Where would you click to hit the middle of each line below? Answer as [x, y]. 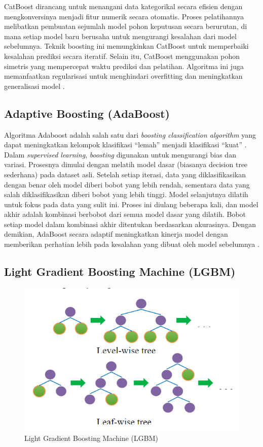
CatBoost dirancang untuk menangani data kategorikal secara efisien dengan [123, 6]
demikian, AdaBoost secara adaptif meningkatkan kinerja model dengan [116, 234]
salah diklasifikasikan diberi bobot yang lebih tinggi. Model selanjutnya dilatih [126, 194]
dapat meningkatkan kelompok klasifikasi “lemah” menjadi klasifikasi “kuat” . [125, 145]
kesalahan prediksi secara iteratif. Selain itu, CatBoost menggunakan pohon [122, 56]
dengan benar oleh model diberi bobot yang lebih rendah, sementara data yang [127, 184]
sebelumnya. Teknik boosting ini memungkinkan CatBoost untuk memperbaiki [126, 46]
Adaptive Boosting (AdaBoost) [87, 113]
